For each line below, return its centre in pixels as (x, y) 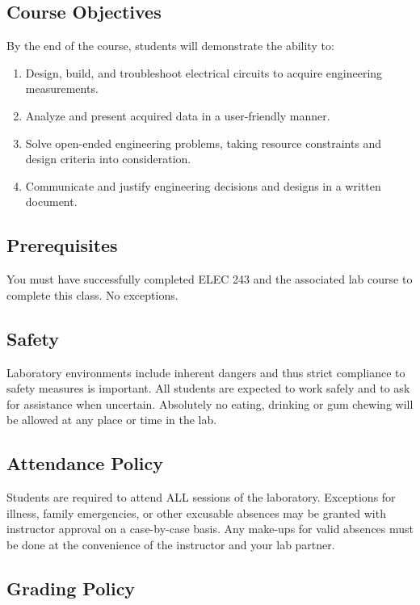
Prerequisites (62, 245)
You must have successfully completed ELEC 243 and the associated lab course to (210, 279)
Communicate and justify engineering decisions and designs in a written (203, 185)
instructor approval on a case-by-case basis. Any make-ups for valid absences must (210, 529)
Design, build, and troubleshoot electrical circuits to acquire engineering (204, 72)
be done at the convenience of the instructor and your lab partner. (171, 544)
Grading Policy (71, 588)
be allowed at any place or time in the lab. (112, 420)
